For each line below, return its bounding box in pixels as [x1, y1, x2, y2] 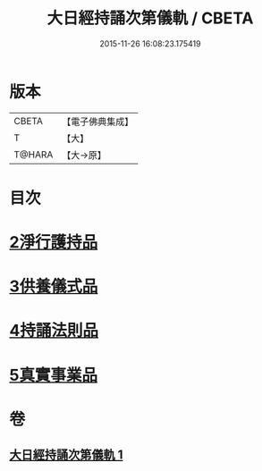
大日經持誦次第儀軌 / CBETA [46, 8, 254, 29]
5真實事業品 [9, 365, 98, 385]
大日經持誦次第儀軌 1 [9, 448, 123, 463]
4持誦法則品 [9, 321, 98, 341]
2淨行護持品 [9, 232, 98, 253]
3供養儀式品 [9, 276, 98, 297]
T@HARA [13, 148, 54, 161]
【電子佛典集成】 [62, 115, 134, 128]
